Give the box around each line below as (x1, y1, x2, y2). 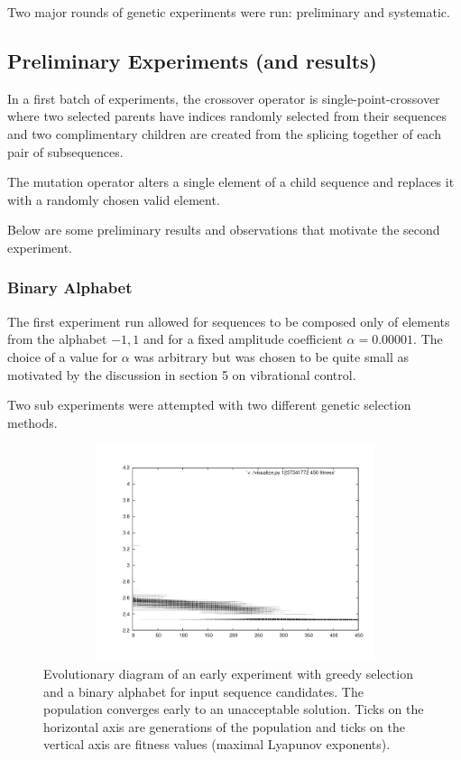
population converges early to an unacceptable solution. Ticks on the (43, 700, 424, 718)
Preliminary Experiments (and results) (7, 46, 377, 74)
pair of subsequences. (7, 142, 124, 161)
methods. (7, 412, 58, 431)
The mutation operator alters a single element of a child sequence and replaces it (7, 172, 455, 191)
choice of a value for (7, 347, 118, 366)
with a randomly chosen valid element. (7, 190, 220, 209)
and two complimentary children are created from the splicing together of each (7, 124, 441, 143)
